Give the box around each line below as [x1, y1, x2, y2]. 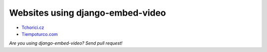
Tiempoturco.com [21, 31, 58, 37]
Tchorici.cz [21, 25, 44, 30]
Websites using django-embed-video [9, 7, 166, 18]
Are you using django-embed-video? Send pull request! [9, 40, 123, 46]
